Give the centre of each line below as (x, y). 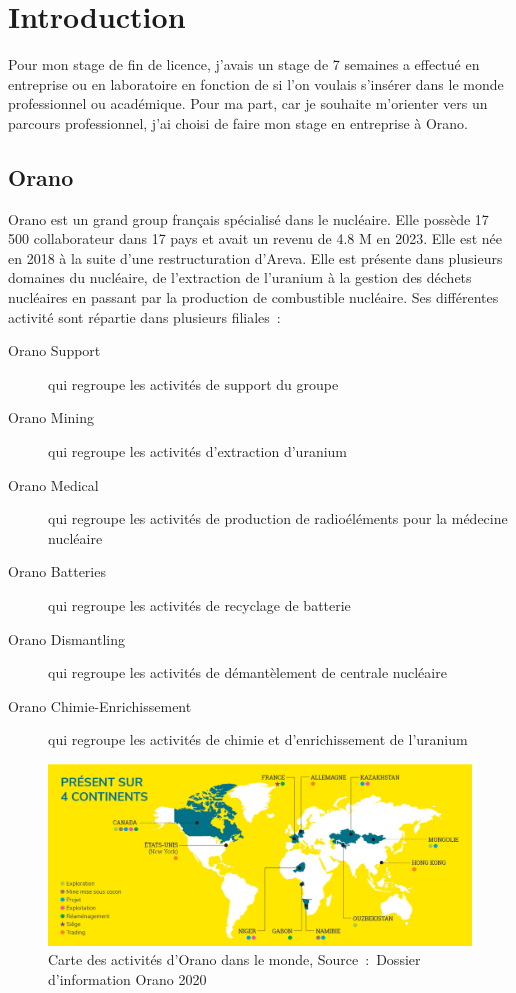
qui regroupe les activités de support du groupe (193, 383)
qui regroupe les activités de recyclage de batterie (199, 605)
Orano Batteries (57, 571)
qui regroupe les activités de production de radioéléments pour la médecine (278, 518)
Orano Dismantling (66, 638)
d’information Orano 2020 (127, 978)
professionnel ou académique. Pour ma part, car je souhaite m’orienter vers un (248, 103)
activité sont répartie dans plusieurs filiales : (144, 316)
